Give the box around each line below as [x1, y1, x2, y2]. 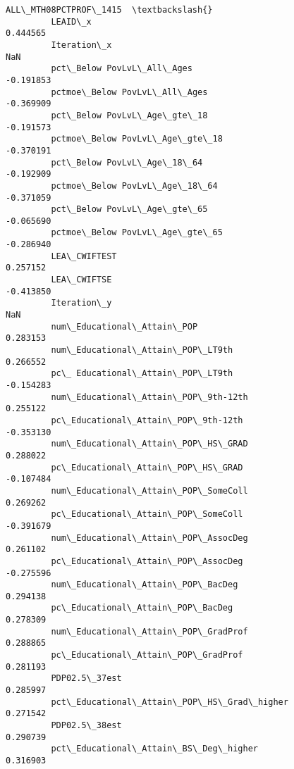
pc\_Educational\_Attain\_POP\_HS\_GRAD [51, 462, 243, 473]
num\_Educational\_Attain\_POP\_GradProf [51, 626, 248, 637]
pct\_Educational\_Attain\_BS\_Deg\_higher [51, 744, 258, 754]
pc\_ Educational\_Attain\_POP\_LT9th [51, 368, 233, 379]
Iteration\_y [51, 298, 112, 308]
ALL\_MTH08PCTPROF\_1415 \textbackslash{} [6, 5, 213, 15]
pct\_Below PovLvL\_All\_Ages [51, 63, 192, 74]
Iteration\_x [51, 39, 112, 50]
